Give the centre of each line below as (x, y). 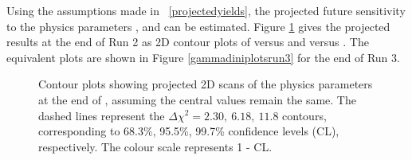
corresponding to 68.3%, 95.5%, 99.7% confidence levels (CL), (189, 131)
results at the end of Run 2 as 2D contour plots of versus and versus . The (188, 42)
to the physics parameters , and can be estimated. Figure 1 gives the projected (198, 26)
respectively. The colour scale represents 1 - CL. (155, 146)
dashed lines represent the (102, 115)
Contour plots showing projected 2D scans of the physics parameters (206, 84)
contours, (304, 115)
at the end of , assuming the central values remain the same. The (197, 99)
